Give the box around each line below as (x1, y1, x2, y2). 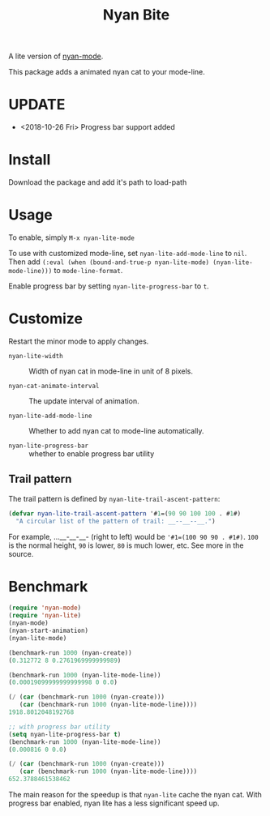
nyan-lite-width (8, 352, 63, 360)
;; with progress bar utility (8, 723, 111, 731)
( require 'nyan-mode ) (8, 604, 82, 613)
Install (8, 151, 51, 169)
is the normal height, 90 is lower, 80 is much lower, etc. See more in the (8, 540, 245, 550)
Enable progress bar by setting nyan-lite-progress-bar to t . (8, 281, 209, 291)
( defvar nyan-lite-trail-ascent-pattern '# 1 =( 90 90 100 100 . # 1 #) (8, 509, 242, 518)
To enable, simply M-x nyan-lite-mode (8, 233, 135, 242)
